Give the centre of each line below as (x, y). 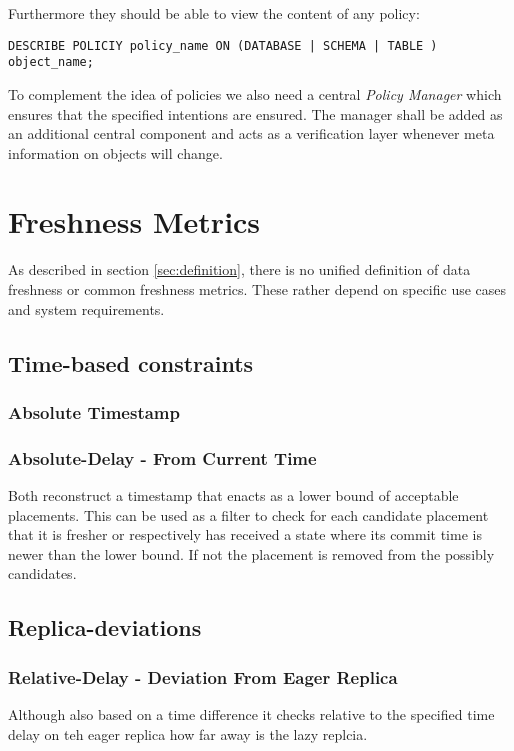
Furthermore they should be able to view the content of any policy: (214, 13)
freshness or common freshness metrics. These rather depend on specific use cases (257, 289)
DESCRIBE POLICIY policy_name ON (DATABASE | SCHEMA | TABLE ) (223, 45)
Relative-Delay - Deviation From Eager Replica (203, 676)
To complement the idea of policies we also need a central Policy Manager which (255, 93)
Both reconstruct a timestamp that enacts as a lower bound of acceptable (233, 495)
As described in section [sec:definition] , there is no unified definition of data (239, 269)
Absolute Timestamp (94, 411)
